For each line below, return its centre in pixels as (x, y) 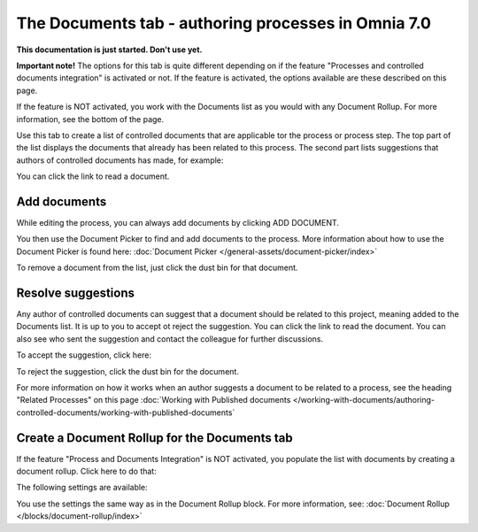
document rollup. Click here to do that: (86, 471)
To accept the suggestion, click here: (84, 355)
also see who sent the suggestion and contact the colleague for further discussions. (170, 339)
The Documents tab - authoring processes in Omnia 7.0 (224, 23)
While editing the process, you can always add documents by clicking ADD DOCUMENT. (178, 222)
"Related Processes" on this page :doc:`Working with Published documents (154, 400)
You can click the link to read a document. (93, 176)
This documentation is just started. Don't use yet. (109, 50)
